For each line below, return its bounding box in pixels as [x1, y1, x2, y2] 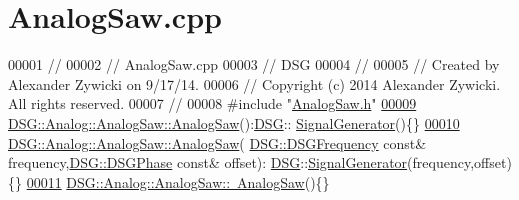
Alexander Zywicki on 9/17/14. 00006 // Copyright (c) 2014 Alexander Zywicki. [8, 73, 501, 94]
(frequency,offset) [407, 152, 512, 173]
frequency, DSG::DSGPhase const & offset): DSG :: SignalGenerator [8, 152, 408, 173]
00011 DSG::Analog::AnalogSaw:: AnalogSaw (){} [26, 171, 330, 192]
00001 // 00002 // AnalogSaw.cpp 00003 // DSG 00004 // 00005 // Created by [8, 54, 500, 75]
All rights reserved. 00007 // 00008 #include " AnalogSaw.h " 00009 [8, 93, 417, 114]
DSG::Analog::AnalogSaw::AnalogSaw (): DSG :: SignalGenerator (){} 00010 [8, 112, 460, 133]
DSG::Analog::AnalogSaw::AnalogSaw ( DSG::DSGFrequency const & [8, 132, 427, 153]
